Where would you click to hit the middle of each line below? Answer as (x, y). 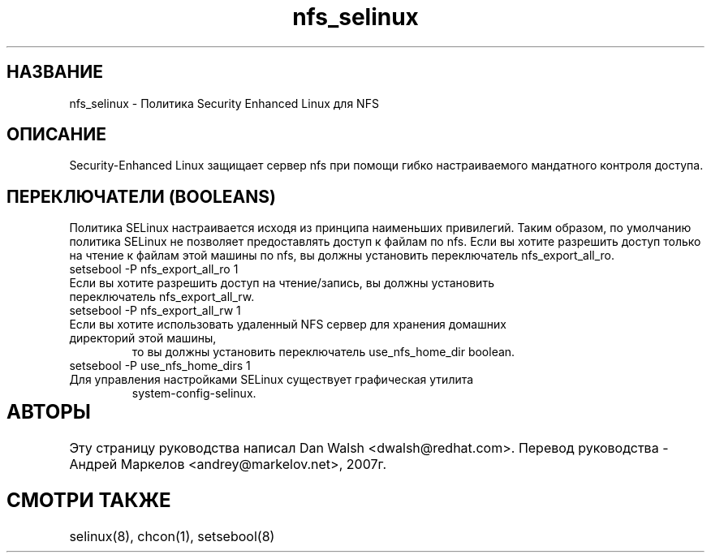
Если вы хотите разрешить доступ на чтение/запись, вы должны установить (282, 283)
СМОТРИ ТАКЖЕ (89, 501)
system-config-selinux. (194, 393)
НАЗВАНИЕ (55, 72)
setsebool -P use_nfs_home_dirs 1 (160, 366)
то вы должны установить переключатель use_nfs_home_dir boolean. (323, 352)
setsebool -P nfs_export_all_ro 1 (154, 269)
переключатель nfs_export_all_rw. (162, 297)
